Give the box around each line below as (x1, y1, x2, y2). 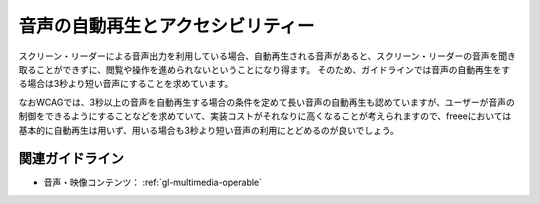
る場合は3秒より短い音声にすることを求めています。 (18, 78, 234, 90)
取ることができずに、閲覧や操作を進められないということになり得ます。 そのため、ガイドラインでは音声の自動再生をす (18, 63, 511, 75)
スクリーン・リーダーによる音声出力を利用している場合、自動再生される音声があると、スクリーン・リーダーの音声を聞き (18, 50, 517, 62)
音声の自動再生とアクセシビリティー (18, 15, 315, 37)
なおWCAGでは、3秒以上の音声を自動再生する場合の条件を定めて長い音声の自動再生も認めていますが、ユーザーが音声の (18, 96, 515, 108)
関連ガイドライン (18, 150, 124, 167)
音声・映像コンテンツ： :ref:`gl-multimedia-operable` (43, 176, 263, 189)
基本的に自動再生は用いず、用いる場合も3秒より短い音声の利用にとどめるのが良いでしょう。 (18, 124, 400, 136)
